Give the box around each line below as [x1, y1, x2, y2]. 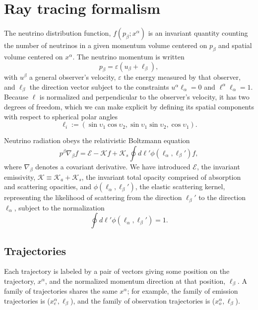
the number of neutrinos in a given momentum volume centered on [4, 40, 207, 51]
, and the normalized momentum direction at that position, [45, 275, 226, 286]
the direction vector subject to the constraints [29, 81, 169, 92]
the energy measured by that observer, [124, 72, 241, 82]
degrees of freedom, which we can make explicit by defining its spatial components [4, 101, 254, 111]
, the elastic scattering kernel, [135, 181, 225, 192]
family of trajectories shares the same [4, 286, 118, 296]
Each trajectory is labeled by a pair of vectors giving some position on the [4, 266, 230, 276]
